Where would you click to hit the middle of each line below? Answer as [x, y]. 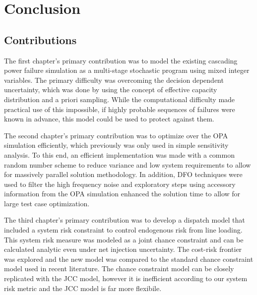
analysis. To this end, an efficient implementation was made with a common [119, 154]
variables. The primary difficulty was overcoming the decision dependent [114, 80]
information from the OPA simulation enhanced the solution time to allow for [122, 194]
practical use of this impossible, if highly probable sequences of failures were [120, 109]
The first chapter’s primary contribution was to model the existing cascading [121, 60]
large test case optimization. [47, 203]
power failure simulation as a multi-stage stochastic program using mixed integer [127, 70]
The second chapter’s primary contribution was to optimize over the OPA [116, 135]
